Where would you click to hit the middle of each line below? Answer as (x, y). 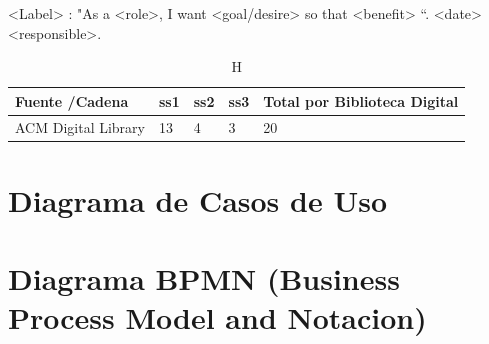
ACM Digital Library (80, 126)
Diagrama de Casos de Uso (198, 199)
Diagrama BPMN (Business (204, 278)
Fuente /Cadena (72, 100)
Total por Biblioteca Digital (361, 100)
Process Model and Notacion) (217, 317)
